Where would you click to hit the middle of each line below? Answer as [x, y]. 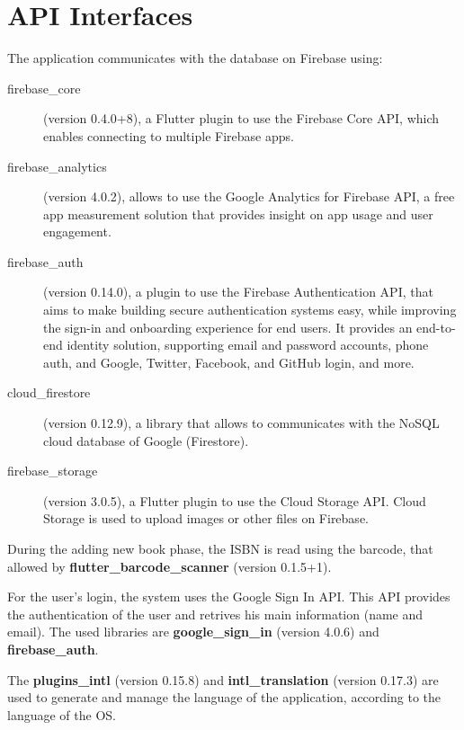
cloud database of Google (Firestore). [146, 440]
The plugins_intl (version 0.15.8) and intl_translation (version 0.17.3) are [223, 679]
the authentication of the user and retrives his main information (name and [215, 614]
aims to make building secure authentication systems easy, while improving [250, 310]
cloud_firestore [49, 392]
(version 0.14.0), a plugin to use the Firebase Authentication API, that [238, 292]
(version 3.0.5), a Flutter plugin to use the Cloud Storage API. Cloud [235, 500]
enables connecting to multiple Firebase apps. [169, 135]
